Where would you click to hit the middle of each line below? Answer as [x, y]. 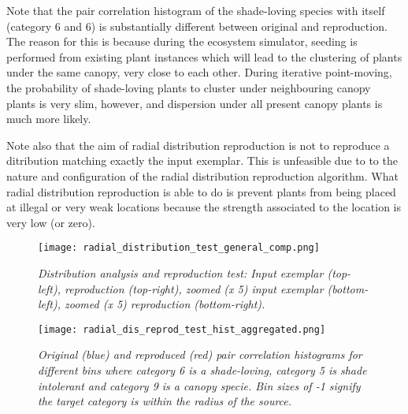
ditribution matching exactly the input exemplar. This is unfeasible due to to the [202, 160]
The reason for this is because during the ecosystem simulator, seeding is [182, 41]
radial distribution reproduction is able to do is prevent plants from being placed [201, 191]
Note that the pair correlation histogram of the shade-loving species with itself [196, 10]
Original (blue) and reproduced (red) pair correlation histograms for [200, 354]
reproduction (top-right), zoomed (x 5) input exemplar [194, 288]
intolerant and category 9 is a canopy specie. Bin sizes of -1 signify [199, 385]
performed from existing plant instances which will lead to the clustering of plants [204, 56]
